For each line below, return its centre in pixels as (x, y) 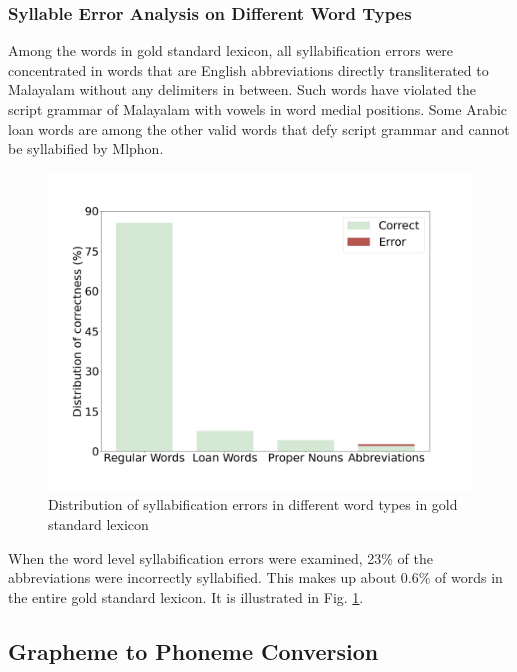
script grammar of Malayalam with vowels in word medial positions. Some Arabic (258, 109)
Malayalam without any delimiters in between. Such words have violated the (242, 89)
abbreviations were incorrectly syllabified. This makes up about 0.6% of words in (255, 577)
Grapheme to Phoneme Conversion (193, 650)
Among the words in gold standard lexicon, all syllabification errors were (231, 50)
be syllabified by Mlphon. (86, 148)
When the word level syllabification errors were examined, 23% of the (220, 557)
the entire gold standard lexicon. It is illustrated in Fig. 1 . (186, 596)
